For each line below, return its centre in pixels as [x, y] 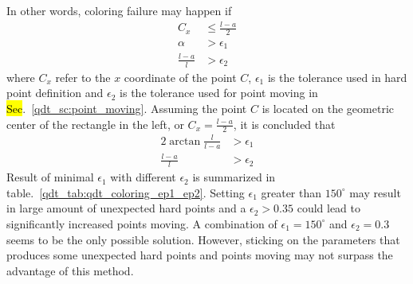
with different [143, 177]
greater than [291, 192]
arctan [185, 141]
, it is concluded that [284, 124]
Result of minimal [50, 177]
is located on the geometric [328, 109]
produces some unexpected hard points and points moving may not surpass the [200, 255]
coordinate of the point [180, 77]
